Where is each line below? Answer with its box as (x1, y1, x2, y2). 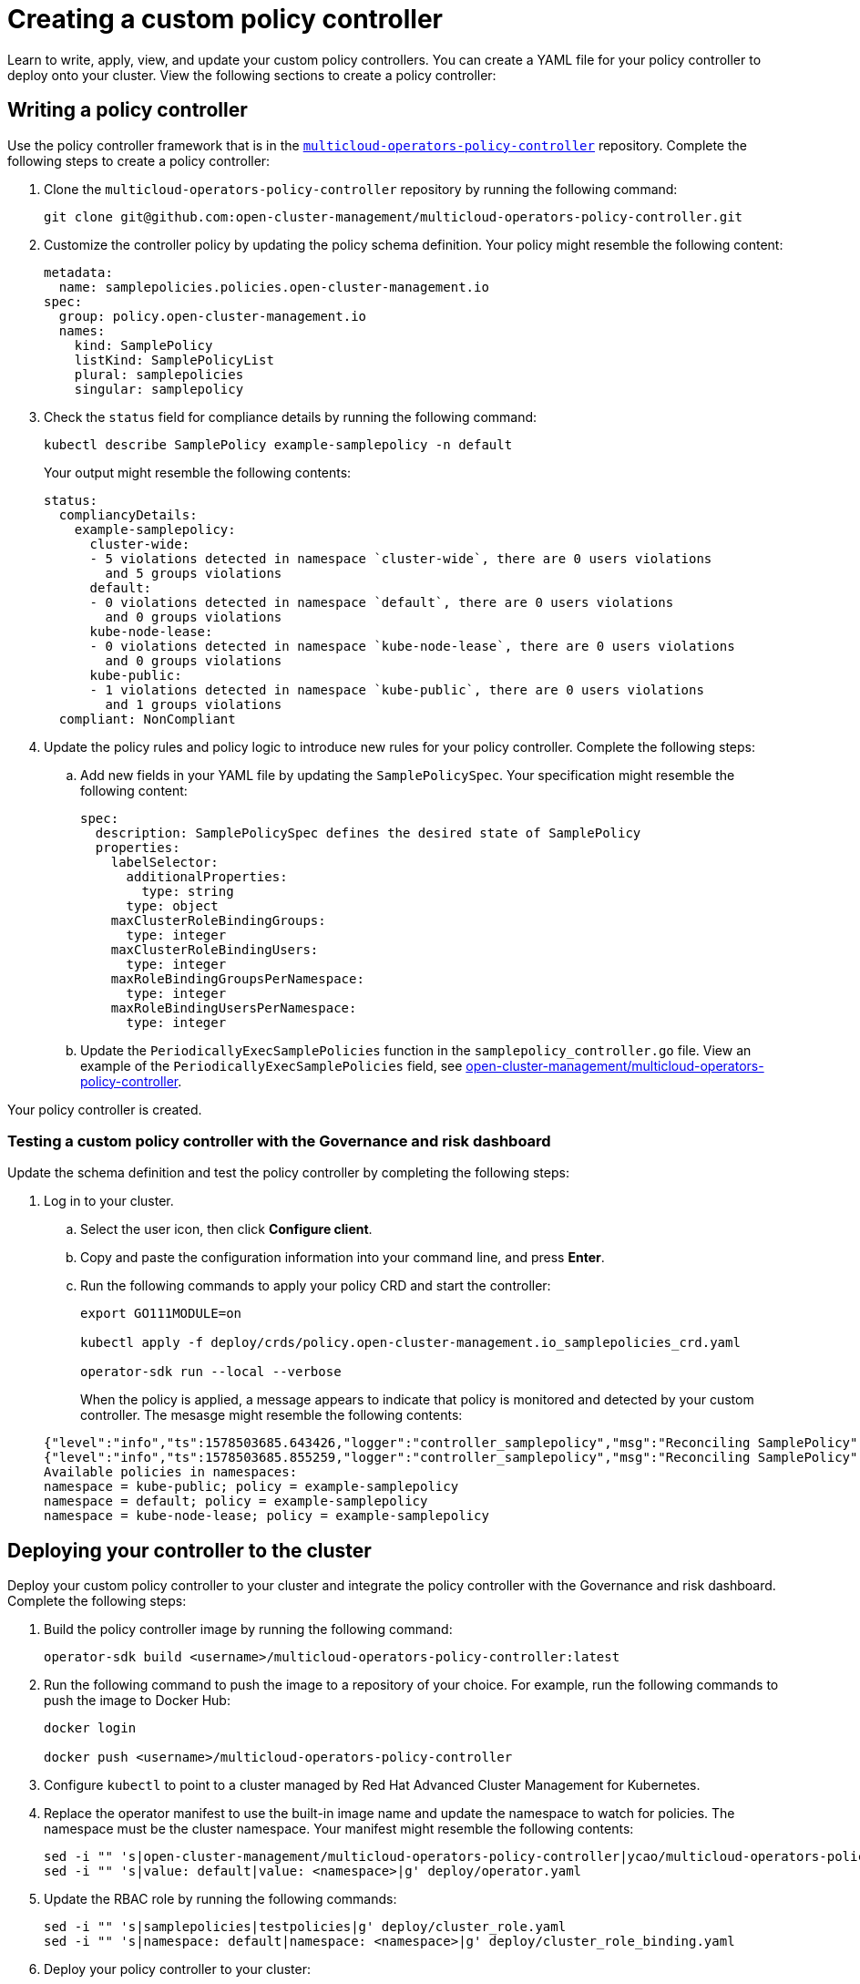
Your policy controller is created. (7, 1101, 202, 1117)
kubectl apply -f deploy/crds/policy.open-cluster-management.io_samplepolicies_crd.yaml (80, 1335, 741, 1351)
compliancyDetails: (58, 507, 198, 522)
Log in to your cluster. (44, 1193, 174, 1209)
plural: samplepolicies (74, 366, 244, 382)
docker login (44, 1721, 137, 1736)
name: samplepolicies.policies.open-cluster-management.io (58, 279, 489, 294)
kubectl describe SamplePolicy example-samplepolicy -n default (44, 437, 513, 452)
